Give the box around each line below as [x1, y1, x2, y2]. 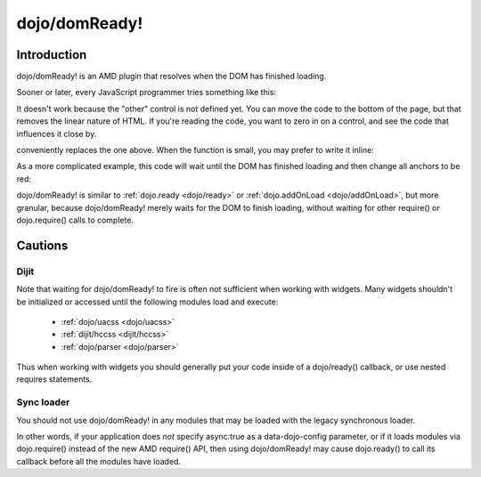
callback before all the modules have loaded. [16, 456, 182, 466]
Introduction [16, 47, 87, 62]
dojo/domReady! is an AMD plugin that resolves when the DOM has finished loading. [16, 71, 327, 82]
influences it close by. [16, 128, 97, 139]
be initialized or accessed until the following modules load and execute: [16, 296, 279, 307]
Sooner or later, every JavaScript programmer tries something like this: [16, 87, 277, 98]
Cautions [16, 238, 69, 253]
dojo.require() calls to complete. [16, 214, 134, 225]
